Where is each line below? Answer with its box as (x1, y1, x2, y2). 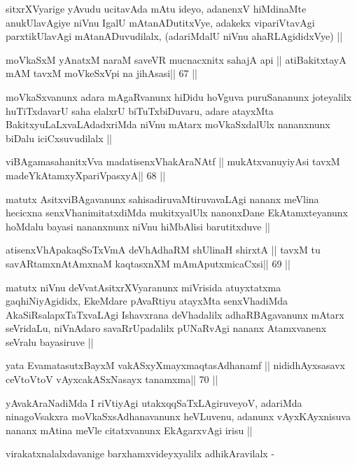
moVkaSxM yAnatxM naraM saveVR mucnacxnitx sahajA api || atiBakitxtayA (6, 52, 346, 67)
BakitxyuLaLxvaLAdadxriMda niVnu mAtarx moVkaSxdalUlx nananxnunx (6, 117, 330, 132)
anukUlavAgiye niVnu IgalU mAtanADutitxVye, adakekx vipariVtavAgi (6, 15, 315, 29)
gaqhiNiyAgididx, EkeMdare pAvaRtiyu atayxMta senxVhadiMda (6, 293, 288, 308)
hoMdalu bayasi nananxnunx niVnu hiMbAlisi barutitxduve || (6, 218, 270, 233)
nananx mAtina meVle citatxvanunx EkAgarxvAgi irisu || (6, 422, 253, 437)
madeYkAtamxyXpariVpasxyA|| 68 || (6, 167, 166, 182)
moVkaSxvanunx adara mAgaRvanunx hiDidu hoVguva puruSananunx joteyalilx (6, 89, 352, 104)
